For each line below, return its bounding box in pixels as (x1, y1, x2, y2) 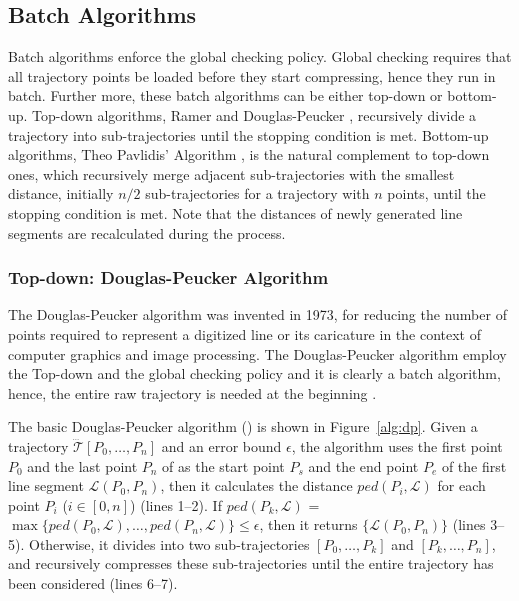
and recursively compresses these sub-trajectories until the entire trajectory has (8, 553, 494, 574)
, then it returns (259, 514, 358, 535)
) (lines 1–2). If (130, 494, 222, 515)
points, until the (387, 183, 486, 204)
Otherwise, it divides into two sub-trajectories (28, 533, 310, 554)
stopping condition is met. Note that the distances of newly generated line (8, 202, 463, 223)
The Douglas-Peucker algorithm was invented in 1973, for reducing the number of (8, 304, 507, 325)
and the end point (308, 455, 419, 476)
